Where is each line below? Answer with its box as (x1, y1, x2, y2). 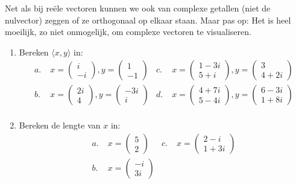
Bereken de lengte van (19, 119, 101, 132)
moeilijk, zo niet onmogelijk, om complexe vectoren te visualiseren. (5, 25, 251, 38)
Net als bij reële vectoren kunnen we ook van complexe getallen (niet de (5, 2, 271, 14)
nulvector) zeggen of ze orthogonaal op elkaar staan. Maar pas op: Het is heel (5, 13, 291, 26)
